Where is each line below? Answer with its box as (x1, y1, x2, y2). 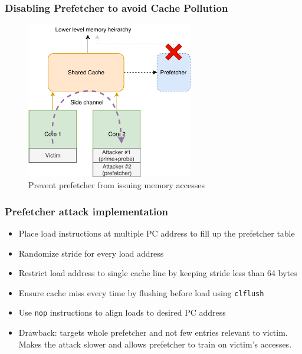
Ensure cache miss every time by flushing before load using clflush (18, 286, 264, 299)
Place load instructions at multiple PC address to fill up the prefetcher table (18, 227, 295, 240)
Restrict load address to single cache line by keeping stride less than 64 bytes (18, 267, 297, 279)
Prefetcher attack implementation (5, 204, 169, 218)
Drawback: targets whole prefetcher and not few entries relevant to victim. (18, 326, 288, 339)
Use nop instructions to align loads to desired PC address (18, 306, 226, 319)
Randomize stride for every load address (18, 247, 164, 259)
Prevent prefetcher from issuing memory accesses (28, 179, 205, 191)
